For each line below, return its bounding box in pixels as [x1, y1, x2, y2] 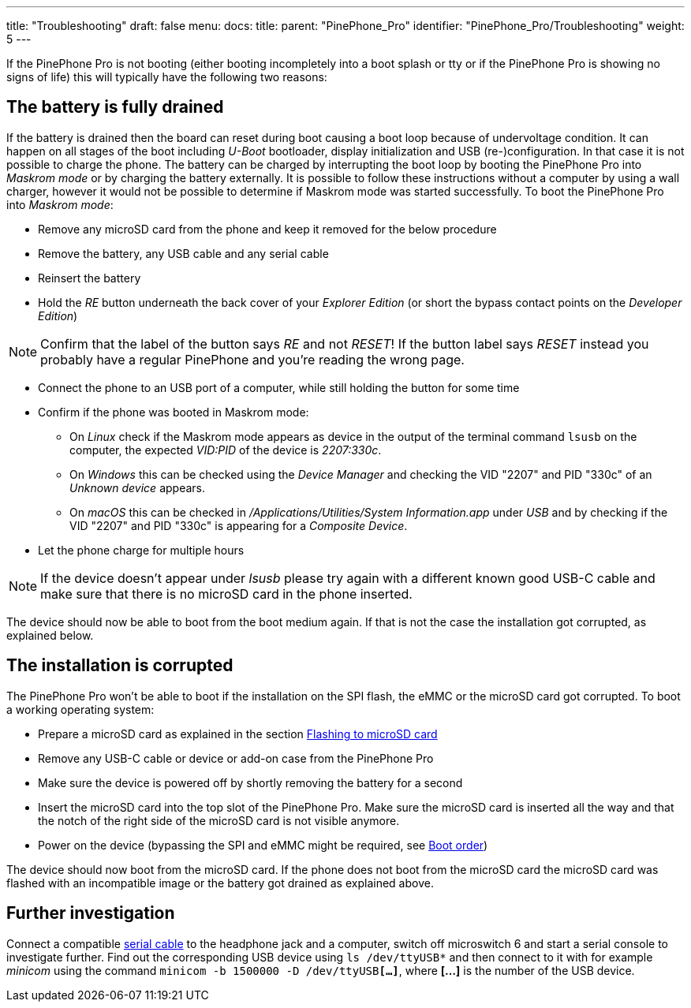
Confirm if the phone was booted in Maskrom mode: [38, 405, 309, 419]
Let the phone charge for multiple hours [38, 543, 245, 557]
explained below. [6, 628, 94, 642]
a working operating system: [6, 702, 155, 716]
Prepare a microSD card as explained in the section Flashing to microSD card [38, 726, 438, 741]
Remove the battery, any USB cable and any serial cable [38, 246, 329, 260]
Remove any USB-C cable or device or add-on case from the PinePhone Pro [38, 751, 434, 765]
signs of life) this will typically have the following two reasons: [6, 70, 327, 84]
